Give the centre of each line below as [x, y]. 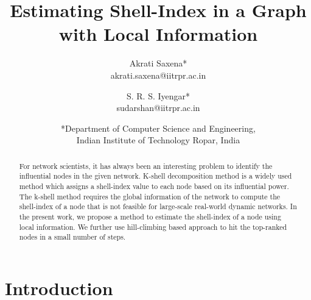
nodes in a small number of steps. [72, 237]
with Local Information [158, 34]
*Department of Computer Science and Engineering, [158, 128]
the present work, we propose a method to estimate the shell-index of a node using [150, 216]
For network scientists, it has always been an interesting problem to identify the [146, 166]
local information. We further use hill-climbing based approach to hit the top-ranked [153, 227]
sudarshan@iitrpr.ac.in [158, 108]
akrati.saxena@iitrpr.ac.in [158, 75]
